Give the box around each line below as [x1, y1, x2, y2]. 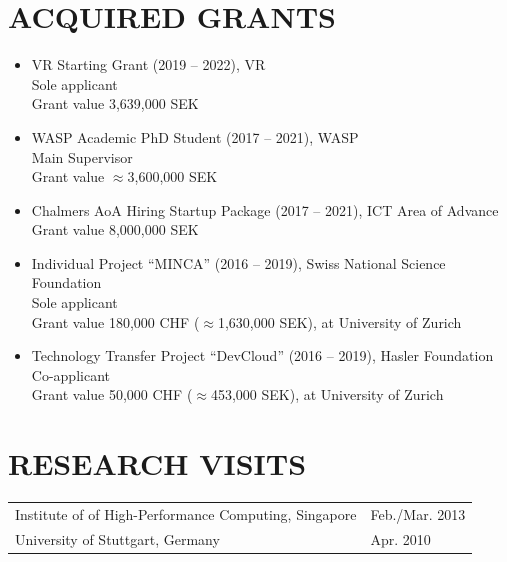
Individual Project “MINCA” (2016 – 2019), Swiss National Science [31, 252, 446, 273]
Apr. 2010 [370, 528, 431, 549]
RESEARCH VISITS [8, 443, 307, 484]
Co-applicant [31, 364, 110, 385]
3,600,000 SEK [127, 166, 218, 187]
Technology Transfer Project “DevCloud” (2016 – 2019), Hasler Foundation [31, 345, 494, 366]
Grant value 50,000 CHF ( [31, 384, 193, 405]
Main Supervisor [31, 146, 133, 167]
